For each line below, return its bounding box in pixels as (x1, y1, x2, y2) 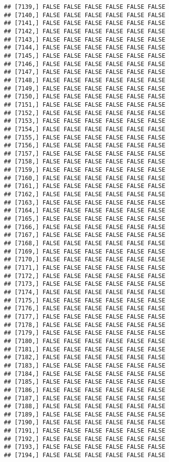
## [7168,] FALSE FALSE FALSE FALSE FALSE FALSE (4, 240, 166, 247)
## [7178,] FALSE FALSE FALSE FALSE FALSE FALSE (4, 321, 166, 328)
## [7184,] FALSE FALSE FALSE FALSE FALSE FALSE (4, 370, 166, 377)
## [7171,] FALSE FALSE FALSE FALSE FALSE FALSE (4, 264, 166, 271)
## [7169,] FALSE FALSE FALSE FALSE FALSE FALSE (4, 248, 166, 255)
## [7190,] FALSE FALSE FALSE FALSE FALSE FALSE (4, 419, 166, 426)
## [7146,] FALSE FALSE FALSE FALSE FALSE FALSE (4, 60, 166, 68)
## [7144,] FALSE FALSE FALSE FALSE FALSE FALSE (4, 44, 166, 51)
